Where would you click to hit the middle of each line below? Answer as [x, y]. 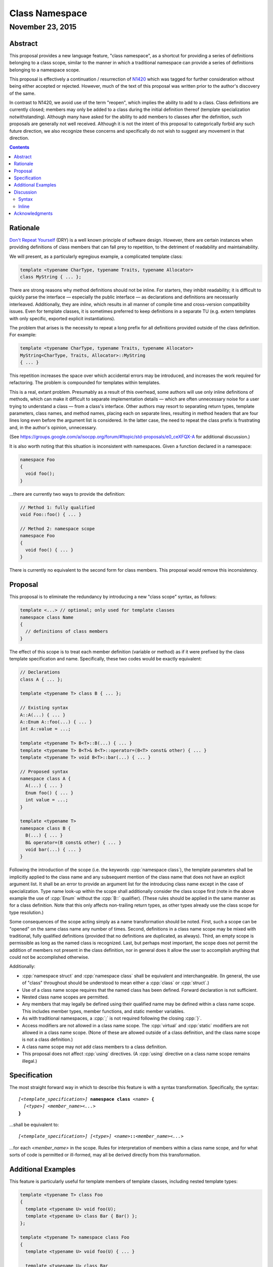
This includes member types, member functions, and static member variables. [103, 1011]
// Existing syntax [44, 708]
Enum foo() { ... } [50, 793]
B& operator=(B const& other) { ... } [73, 842]
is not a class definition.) [48, 1039]
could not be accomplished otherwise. [49, 957]
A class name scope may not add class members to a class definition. [95, 1047]
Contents [19, 147]
